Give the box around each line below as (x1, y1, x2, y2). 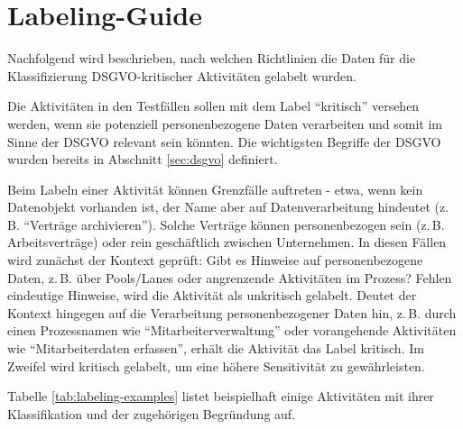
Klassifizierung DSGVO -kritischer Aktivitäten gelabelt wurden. (7, 66, 357, 85)
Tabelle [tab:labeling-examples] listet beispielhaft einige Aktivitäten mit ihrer (7, 387, 434, 406)
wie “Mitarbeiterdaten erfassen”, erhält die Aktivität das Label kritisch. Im (7, 339, 424, 358)
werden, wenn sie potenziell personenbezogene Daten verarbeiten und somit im (7, 114, 443, 132)
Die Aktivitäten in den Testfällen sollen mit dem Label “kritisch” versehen (7, 96, 420, 115)
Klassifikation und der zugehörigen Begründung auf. (7, 404, 296, 423)
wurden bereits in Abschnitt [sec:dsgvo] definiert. (7, 150, 278, 169)
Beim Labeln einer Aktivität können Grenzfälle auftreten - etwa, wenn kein (7, 179, 423, 198)
